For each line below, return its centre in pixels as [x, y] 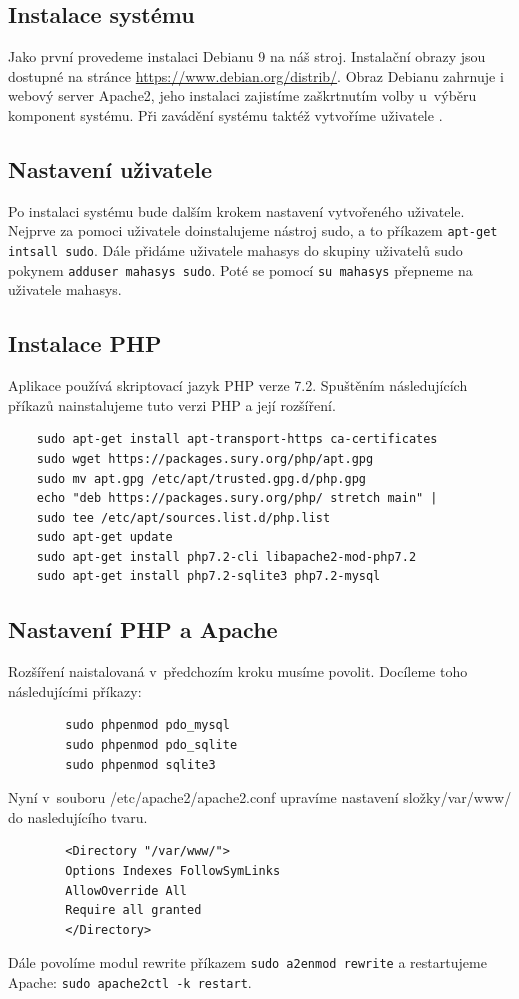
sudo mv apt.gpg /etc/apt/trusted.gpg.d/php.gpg [201, 478]
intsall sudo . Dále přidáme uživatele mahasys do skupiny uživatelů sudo [235, 250]
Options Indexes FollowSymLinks [173, 871]
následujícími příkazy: [75, 690]
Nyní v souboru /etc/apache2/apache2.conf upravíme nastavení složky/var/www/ [260, 797]
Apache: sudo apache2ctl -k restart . [130, 982]
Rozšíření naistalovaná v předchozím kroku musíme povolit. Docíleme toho [238, 671]
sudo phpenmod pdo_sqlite [151, 745]
